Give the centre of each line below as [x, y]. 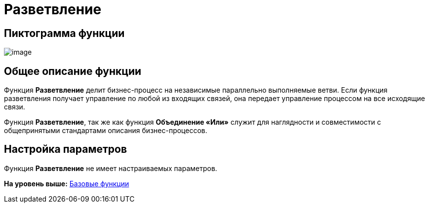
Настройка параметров [66, 149]
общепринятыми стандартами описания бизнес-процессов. [106, 131]
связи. [15, 107]
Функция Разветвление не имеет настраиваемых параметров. [111, 168]
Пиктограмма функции [64, 33]
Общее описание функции [73, 71]
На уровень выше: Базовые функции [67, 183]
